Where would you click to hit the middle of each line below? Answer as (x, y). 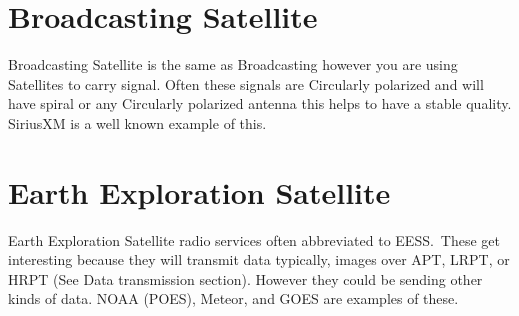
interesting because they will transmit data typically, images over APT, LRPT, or (259, 259)
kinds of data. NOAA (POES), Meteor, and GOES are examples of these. (233, 298)
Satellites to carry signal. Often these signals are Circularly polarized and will (246, 83)
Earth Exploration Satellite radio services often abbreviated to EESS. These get (254, 239)
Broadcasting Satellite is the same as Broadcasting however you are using (233, 64)
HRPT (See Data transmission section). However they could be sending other (245, 278)
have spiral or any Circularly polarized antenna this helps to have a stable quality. (260, 103)
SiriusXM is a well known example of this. (137, 122)
